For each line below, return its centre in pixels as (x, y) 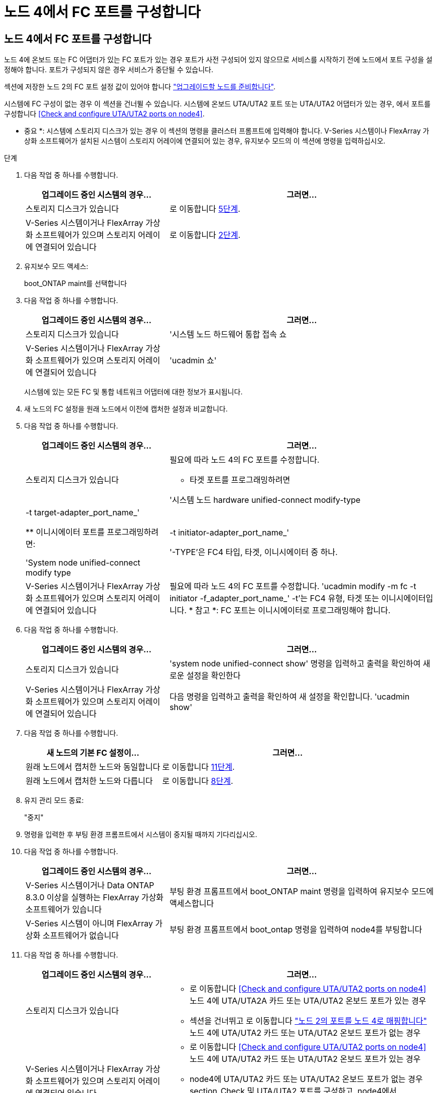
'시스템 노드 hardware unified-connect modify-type (265, 500)
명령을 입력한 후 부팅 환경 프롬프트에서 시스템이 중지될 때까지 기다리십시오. (141, 835)
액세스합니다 (192, 904)
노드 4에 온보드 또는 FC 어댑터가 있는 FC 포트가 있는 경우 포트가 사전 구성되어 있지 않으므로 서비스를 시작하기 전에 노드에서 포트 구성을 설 (218, 60)
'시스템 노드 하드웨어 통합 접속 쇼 (228, 334)
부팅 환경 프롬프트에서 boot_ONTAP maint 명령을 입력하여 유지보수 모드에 (302, 892)
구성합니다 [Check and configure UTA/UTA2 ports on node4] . (104, 114)
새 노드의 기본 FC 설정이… (93, 753)
